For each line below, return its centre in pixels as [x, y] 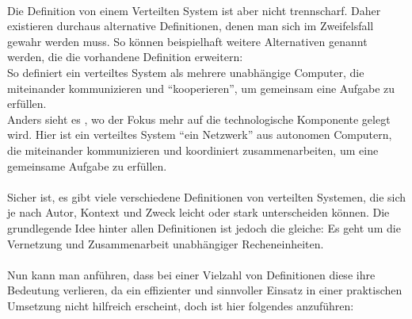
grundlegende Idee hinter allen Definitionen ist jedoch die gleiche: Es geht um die [204, 227]
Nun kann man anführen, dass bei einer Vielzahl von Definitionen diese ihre [191, 274]
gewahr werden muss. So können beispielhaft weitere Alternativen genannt [187, 41]
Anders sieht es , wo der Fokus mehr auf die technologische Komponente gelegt [199, 119]
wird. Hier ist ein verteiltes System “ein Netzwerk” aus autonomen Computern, [200, 135]
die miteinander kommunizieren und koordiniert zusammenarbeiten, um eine [193, 150]
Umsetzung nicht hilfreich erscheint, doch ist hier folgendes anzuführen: [181, 305]
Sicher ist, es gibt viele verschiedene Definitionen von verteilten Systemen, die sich [207, 196]
